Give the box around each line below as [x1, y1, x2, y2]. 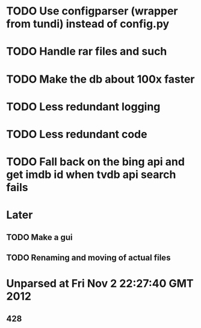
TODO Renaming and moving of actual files [6, 253, 171, 263]
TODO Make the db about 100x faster [6, 72, 195, 86]
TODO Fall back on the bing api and [6, 155, 185, 169]
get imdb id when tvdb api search [6, 168, 176, 181]
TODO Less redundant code [6, 127, 147, 141]
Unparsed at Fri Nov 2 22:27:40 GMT [6, 277, 194, 291]
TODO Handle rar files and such [6, 45, 167, 58]
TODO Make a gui [6, 232, 73, 242]
